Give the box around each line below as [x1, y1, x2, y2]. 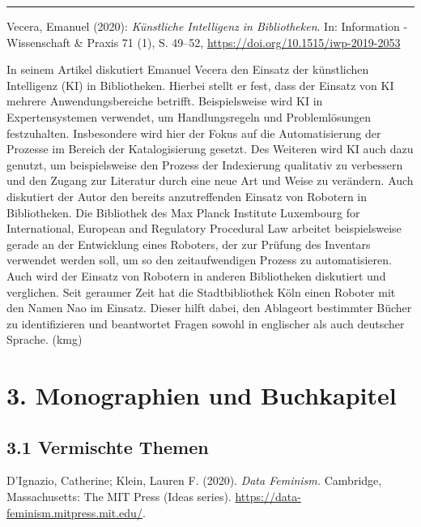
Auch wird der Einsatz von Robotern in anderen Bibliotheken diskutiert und [6, 267, 386, 284]
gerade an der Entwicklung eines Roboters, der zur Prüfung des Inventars [6, 235, 371, 252]
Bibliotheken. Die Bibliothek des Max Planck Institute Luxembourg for [6, 204, 360, 221]
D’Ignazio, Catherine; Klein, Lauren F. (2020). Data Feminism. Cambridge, [6, 472, 382, 489]
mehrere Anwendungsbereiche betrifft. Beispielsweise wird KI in [6, 92, 323, 109]
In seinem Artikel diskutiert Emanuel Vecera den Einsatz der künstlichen [6, 61, 369, 78]
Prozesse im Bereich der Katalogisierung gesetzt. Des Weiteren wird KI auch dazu [6, 140, 414, 157]
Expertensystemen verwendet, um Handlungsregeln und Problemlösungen [6, 108, 372, 125]
